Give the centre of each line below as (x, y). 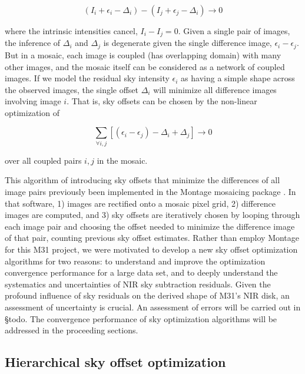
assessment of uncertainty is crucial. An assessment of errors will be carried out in (153, 307)
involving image (33, 101)
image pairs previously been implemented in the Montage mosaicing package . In (150, 191)
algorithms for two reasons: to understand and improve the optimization (135, 261)
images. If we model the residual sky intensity (87, 78)
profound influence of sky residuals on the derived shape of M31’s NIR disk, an (147, 295)
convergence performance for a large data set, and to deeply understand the (141, 272)
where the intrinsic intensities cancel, (71, 31)
